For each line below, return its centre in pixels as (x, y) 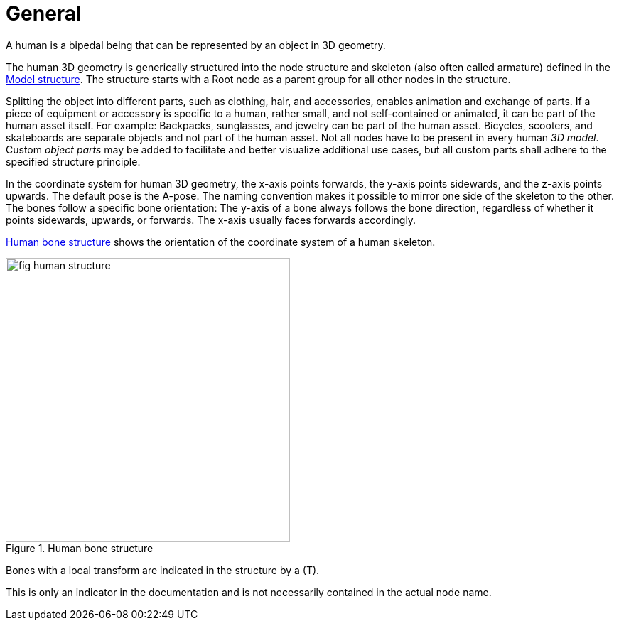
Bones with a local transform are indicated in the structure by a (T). (163, 570)
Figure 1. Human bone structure (80, 548)
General (44, 14)
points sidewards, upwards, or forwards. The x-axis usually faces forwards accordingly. (211, 220)
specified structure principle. (73, 161)
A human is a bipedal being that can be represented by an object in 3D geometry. (196, 45)
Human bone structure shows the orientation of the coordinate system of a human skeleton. (221, 242)
